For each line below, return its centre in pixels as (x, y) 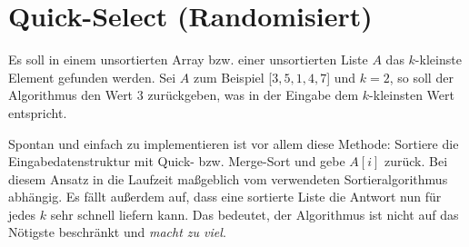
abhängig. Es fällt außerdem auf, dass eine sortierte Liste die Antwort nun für (225, 197)
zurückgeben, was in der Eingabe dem (253, 95)
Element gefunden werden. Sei (92, 77)
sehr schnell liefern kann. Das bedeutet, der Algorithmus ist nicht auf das (254, 214)
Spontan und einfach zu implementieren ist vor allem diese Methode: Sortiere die (234, 143)
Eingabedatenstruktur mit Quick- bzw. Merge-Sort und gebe (177, 161)
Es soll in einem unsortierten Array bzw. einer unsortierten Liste (188, 59)
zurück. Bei (416, 161)
